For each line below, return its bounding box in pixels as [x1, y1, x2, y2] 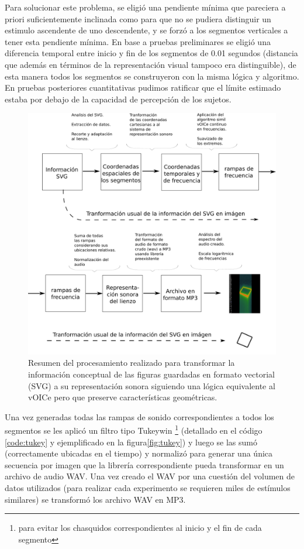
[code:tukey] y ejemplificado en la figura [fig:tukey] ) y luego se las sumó [5, 435, 257, 448]
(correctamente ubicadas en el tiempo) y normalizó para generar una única [5, 447, 273, 459]
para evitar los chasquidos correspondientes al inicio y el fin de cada [18, 521, 262, 534]
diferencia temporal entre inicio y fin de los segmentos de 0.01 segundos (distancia [5, 47, 298, 59]
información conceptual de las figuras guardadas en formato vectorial [28, 368, 275, 380]
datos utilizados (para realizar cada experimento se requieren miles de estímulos [5, 481, 291, 493]
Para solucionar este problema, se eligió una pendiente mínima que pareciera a [5, 1, 286, 13]
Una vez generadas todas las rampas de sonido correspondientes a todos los [5, 410, 274, 423]
